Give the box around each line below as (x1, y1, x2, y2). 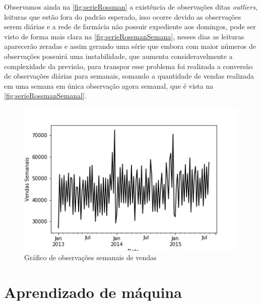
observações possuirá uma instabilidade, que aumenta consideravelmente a (4, 50, 233, 61)
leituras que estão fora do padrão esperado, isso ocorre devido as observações (4, 11, 241, 22)
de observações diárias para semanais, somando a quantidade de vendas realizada (4, 71, 254, 81)
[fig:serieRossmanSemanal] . (4, 90, 87, 101)
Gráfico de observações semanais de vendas (24, 252, 157, 263)
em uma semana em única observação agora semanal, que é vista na (4, 80, 214, 91)
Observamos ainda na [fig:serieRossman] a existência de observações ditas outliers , (4, 2, 257, 12)
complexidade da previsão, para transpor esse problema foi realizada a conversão (4, 60, 253, 71)
